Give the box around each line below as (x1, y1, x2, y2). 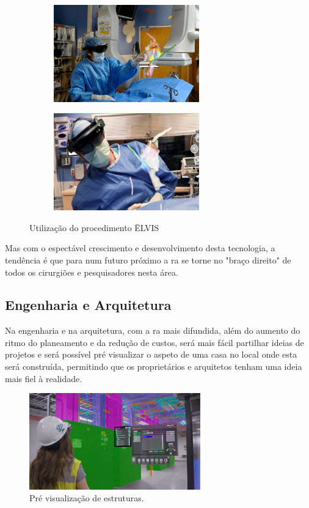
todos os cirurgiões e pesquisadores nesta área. (5, 265, 178, 278)
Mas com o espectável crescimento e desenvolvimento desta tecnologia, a (5, 241, 275, 254)
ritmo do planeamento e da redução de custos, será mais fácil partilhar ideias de (5, 336, 304, 348)
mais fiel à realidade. (5, 372, 82, 385)
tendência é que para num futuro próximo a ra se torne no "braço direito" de (5, 253, 291, 266)
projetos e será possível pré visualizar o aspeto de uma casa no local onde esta (5, 348, 297, 361)
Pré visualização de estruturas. (29, 491, 144, 504)
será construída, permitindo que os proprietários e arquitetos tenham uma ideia (5, 360, 302, 373)
